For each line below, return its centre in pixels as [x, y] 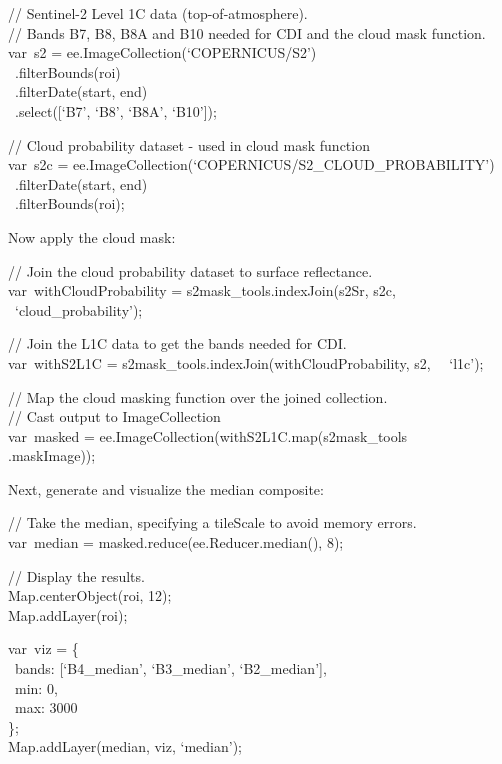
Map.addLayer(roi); [68, 614]
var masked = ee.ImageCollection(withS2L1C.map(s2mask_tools [208, 435]
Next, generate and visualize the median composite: [166, 488]
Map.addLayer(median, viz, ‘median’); [125, 746]
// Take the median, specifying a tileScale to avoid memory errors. [212, 522]
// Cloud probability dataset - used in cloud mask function [189, 144]
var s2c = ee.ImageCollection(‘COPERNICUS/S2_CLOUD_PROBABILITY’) [251, 164]
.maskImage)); [52, 455]
